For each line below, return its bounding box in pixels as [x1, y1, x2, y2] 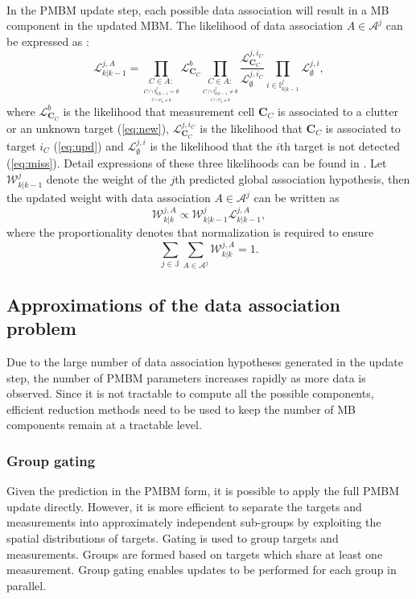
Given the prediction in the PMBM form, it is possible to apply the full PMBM [6, 482, 400, 499]
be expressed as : [6, 32, 89, 49]
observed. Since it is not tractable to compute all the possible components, [6, 385, 374, 402]
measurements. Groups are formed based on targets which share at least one [6, 545, 383, 562]
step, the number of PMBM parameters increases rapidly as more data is [6, 369, 366, 386]
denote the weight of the [46, 170, 167, 187]
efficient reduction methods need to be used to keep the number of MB [6, 400, 356, 417]
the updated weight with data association [6, 189, 211, 206]
